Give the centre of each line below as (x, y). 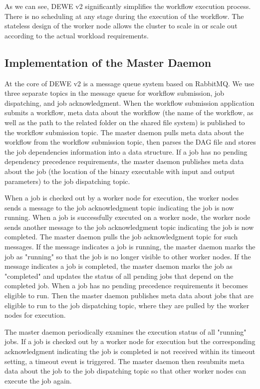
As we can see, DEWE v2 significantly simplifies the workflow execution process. (128, 6)
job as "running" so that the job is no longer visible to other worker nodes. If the (128, 256)
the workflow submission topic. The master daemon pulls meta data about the (124, 132)
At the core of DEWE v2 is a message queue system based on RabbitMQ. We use (130, 83)
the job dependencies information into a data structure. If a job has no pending (126, 151)
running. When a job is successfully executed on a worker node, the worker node (128, 217)
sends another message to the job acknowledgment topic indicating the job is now (129, 227)
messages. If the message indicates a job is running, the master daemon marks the (130, 247)
